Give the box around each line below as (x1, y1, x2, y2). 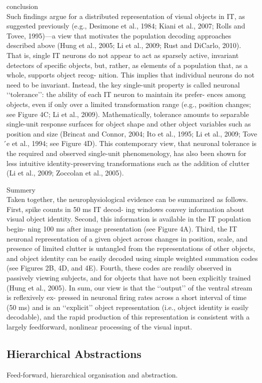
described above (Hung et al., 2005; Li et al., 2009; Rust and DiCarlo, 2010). (6, 40, 241, 50)
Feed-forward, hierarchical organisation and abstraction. (6, 369, 178, 379)
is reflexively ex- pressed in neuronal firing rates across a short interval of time (6, 292, 246, 302)
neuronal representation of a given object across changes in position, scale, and (6, 233, 248, 243)
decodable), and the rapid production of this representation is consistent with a (6, 311, 250, 322)
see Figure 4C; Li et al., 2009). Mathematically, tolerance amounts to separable (6, 108, 249, 119)
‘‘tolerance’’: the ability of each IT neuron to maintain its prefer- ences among (6, 89, 246, 99)
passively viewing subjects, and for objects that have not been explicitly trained (6, 272, 251, 283)
